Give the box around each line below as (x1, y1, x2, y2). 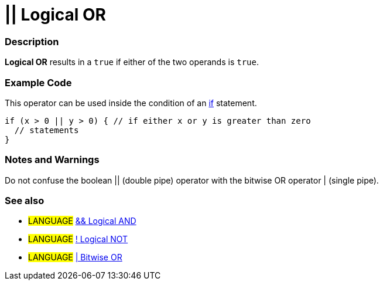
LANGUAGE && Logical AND (28, 216, 136, 226)
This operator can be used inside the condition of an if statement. (5, 97, 257, 108)
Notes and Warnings (5, 154, 100, 166)
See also (5, 195, 45, 206)
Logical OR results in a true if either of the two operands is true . (5, 57, 259, 67)
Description (5, 35, 59, 48)
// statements (14, 125, 79, 135)
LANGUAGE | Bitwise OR (28, 252, 122, 263)
